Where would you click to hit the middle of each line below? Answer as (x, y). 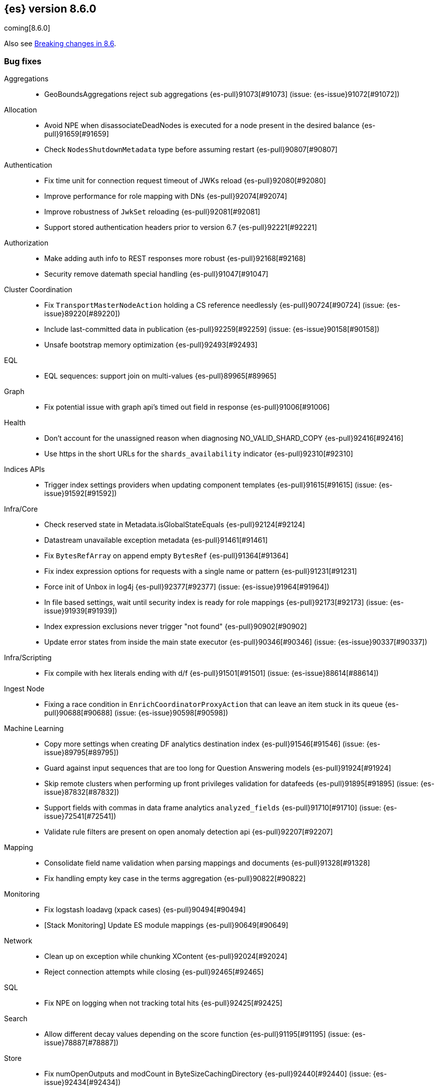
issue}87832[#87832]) (82, 792)
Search (16, 1019)
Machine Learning (34, 729)
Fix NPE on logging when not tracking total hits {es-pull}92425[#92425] (163, 1003)
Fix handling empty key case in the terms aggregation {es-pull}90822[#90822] (175, 879)
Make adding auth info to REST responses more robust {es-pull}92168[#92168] (175, 259)
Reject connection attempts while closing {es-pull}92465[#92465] (154, 972)
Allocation (21, 110)
